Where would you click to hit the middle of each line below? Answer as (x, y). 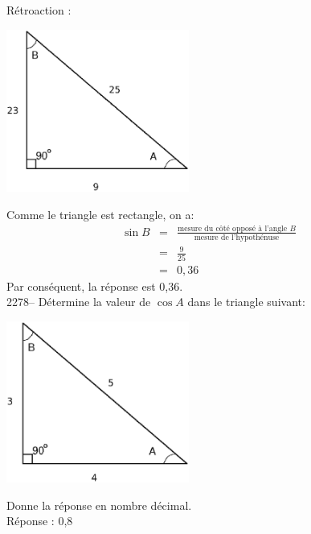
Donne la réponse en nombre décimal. (99, 505)
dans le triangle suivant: (246, 302)
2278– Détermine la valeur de (79, 302)
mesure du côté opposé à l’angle (233, 228)
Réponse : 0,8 (40, 521)
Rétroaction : (39, 10)
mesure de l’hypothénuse (237, 237)
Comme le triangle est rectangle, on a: (100, 214)
